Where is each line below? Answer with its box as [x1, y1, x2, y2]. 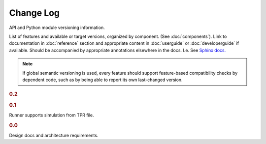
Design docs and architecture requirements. [9, 132, 99, 138]
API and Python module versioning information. [9, 25, 105, 30]
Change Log [9, 7, 60, 18]
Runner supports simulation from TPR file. [9, 112, 94, 118]
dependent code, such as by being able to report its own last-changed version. [22, 77, 183, 83]
